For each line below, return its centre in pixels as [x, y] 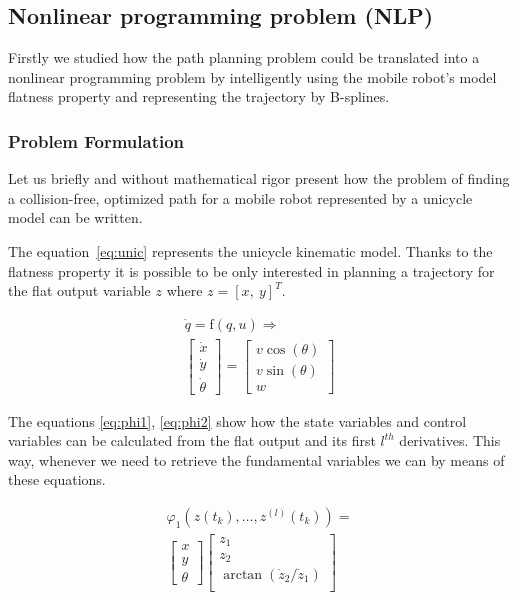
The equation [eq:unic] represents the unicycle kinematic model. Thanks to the [250, 250]
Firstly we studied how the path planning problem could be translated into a [244, 57]
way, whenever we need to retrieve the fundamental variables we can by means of [256, 459]
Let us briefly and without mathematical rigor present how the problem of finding [259, 178]
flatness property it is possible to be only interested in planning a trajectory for [251, 270]
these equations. [57, 479]
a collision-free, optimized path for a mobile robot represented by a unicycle [240, 197]
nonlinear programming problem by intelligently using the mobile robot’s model [252, 76]
